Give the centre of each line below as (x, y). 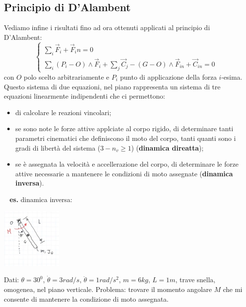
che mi (233, 289)
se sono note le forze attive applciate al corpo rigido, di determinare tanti (124, 128)
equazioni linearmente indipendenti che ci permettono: (85, 96)
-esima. (232, 77)
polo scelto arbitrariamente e (66, 77)
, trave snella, (195, 280)
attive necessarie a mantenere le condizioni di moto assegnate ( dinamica (124, 173)
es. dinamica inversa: (41, 199)
